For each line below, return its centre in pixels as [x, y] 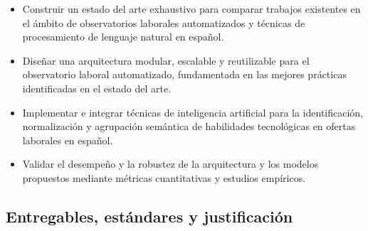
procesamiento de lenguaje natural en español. [123, 37]
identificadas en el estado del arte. [97, 88]
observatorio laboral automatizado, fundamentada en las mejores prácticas [184, 74]
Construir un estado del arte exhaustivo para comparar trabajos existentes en [191, 9]
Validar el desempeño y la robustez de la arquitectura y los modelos [170, 164]
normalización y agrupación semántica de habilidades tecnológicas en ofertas [189, 126]
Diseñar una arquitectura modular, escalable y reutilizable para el [166, 60]
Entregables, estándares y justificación [149, 216]
